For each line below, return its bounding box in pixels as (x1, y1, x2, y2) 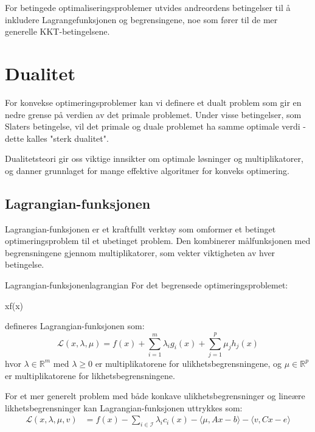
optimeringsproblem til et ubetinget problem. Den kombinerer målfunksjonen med (5, 234, 311, 247)
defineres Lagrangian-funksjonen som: (5, 319, 145, 332)
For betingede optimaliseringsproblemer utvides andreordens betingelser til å (5, 1, 291, 13)
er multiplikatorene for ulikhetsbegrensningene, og (95, 357, 282, 369)
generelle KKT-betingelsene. (5, 25, 110, 38)
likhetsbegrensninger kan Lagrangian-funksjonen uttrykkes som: (5, 401, 243, 414)
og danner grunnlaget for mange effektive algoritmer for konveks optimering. (5, 164, 289, 176)
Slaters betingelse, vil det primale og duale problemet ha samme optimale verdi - (5, 120, 306, 133)
